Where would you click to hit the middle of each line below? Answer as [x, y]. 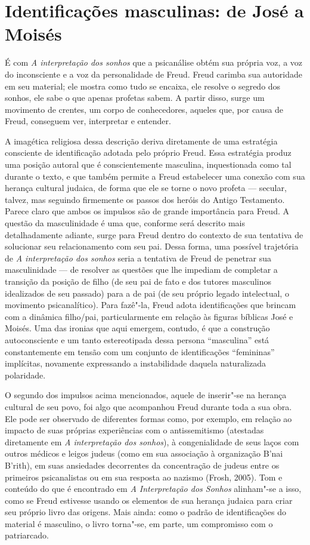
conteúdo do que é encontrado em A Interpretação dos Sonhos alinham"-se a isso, [153, 489]
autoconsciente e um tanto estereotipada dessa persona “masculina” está [137, 339]
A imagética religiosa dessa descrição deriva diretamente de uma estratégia [141, 141]
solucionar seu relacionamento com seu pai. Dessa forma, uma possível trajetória [152, 246]
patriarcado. [27, 535]
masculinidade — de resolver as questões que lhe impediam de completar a [141, 270]
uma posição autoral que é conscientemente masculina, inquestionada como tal [148, 164]
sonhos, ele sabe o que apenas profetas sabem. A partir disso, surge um [135, 98]
